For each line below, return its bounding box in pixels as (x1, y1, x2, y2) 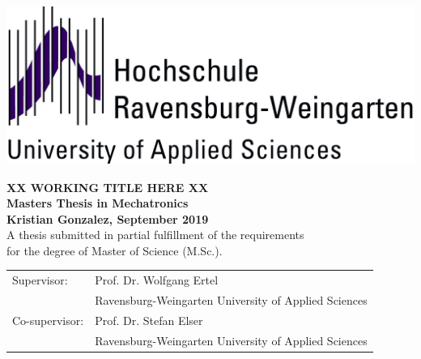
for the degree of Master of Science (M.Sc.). (6, 241, 223, 259)
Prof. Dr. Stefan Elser (95, 311, 203, 328)
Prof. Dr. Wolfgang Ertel (95, 271, 219, 288)
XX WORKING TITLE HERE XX (6, 178, 209, 195)
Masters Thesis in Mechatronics (6, 194, 189, 212)
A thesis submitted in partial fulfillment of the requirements (6, 226, 304, 243)
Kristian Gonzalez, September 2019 (6, 210, 209, 227)
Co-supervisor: (12, 311, 84, 328)
